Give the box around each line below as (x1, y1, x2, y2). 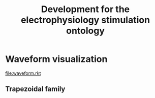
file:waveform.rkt (5, 70, 41, 76)
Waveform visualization (5, 54, 108, 65)
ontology (66, 25, 105, 36)
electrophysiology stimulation (20, 14, 150, 26)
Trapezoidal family (5, 85, 66, 93)
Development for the (41, 4, 130, 15)
